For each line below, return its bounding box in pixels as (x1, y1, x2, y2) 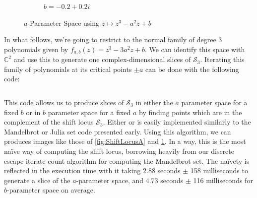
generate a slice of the (4, 175, 70, 185)
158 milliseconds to (190, 165, 248, 176)
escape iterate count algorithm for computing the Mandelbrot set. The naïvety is (4, 155, 250, 166)
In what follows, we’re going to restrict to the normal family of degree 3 (4, 34, 222, 45)
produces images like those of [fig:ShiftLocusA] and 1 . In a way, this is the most (4, 136, 246, 146)
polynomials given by (4, 44, 68, 54)
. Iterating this (200, 54, 245, 65)
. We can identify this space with (145, 44, 245, 54)
